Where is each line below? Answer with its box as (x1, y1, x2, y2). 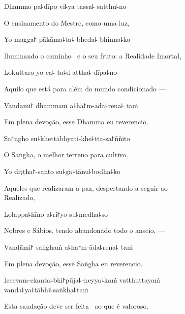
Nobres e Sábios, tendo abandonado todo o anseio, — (4, 225, 165, 235)
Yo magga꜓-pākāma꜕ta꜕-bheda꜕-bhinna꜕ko (4, 34, 130, 44)
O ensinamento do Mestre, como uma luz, (4, 17, 130, 28)
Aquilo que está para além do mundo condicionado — (4, 83, 166, 93)
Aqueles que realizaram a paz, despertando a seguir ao (4, 182, 168, 193)
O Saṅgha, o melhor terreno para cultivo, (4, 149, 128, 160)
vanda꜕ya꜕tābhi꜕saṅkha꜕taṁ (4, 284, 89, 294)
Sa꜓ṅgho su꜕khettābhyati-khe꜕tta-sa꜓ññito (4, 133, 130, 143)
